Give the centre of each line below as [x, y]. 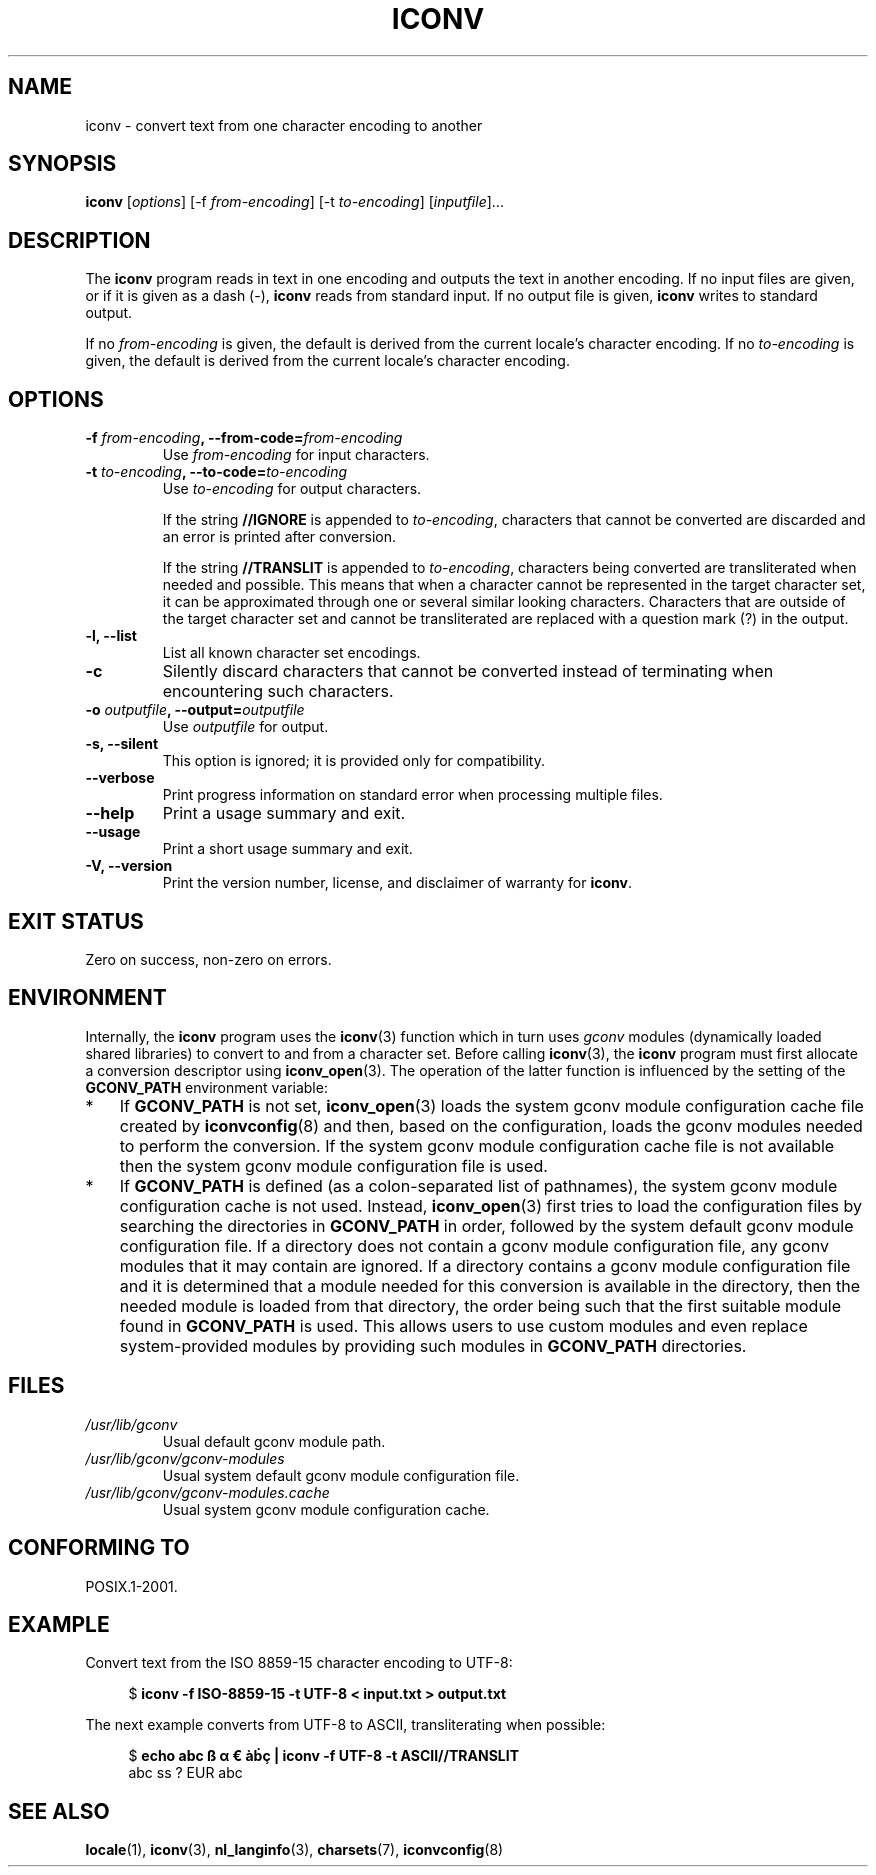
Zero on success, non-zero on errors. [208, 959]
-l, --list [111, 636]
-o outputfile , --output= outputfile [195, 710]
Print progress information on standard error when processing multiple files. [412, 795]
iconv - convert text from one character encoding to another [284, 125]
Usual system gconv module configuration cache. [326, 1509]
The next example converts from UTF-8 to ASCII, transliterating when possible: [345, 1725]
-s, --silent [122, 744]
